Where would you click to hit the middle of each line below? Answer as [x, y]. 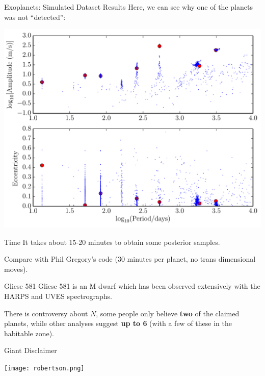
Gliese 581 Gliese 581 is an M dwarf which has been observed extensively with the [132, 286]
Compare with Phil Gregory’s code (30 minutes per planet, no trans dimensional [130, 259]
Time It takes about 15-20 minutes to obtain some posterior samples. [112, 242]
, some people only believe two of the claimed [168, 313]
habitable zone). [29, 333]
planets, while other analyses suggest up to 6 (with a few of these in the [118, 323]
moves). [16, 269]
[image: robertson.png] [44, 368]
